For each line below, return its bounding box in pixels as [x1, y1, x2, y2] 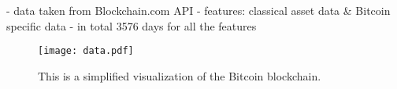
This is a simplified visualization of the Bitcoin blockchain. [38, 67, 321, 84]
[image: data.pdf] [38, 45, 134, 57]
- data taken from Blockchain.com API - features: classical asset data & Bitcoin [6, 2, 391, 18]
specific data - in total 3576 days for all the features [6, 17, 257, 34]
